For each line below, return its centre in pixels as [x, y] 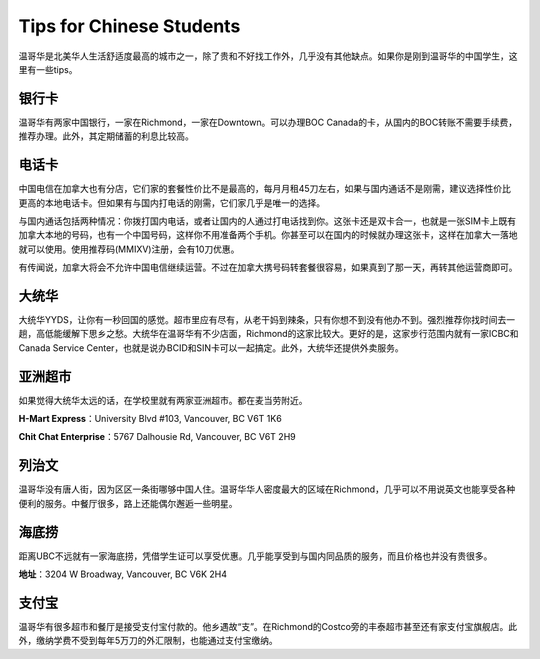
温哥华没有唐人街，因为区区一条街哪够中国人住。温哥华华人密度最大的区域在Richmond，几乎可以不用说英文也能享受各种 [267, 489]
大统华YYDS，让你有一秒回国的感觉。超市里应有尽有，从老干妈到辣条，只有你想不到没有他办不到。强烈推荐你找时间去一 [267, 319]
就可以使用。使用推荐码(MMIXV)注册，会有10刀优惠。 [129, 249]
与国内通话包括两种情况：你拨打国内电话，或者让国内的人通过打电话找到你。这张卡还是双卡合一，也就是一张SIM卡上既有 [267, 221]
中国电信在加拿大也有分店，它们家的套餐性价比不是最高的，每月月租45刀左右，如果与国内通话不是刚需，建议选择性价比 [265, 189]
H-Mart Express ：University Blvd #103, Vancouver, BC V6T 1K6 [150, 419]
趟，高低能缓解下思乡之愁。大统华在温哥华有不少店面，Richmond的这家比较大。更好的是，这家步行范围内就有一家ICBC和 [268, 334]
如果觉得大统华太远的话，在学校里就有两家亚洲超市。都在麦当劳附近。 [163, 400]
